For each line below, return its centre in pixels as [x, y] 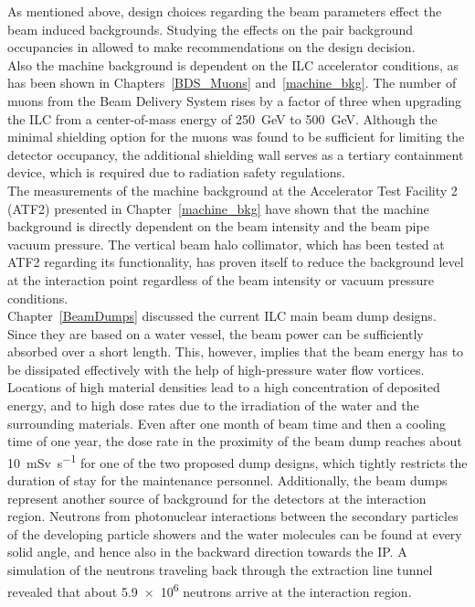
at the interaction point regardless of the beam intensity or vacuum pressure [221, 279]
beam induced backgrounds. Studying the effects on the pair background [211, 29]
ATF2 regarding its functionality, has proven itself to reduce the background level [236, 262]
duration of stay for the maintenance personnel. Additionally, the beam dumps [227, 480]
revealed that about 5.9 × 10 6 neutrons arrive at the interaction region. [210, 590]
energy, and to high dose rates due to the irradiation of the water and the [213, 405]
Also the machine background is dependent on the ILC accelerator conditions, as [233, 64]
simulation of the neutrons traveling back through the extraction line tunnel [220, 570]
